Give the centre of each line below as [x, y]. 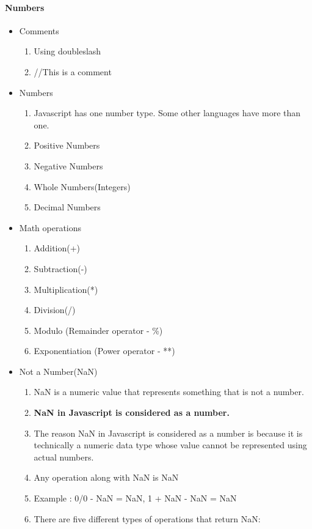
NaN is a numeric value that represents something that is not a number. [169, 392]
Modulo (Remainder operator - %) [98, 330]
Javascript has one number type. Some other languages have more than [167, 113]
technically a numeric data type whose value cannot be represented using [170, 445]
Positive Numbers [67, 145]
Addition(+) [57, 248]
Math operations [50, 227]
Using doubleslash [67, 51]
